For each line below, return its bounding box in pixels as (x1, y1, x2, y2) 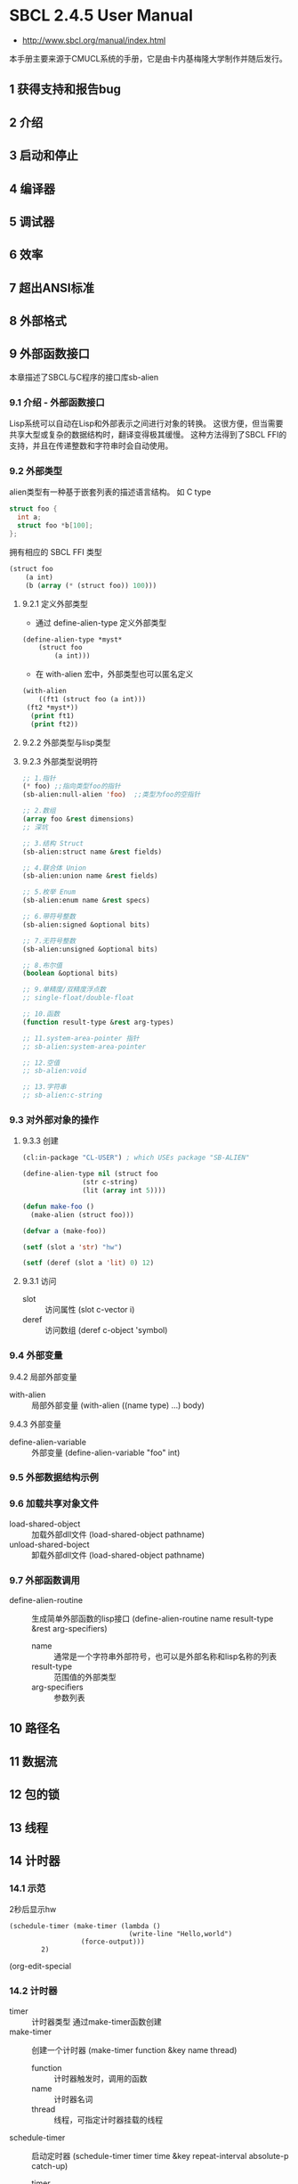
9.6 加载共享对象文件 (9, 1498, 100, 1510)
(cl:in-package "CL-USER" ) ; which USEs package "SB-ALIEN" (21, 1153, 250, 1163)
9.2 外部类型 (9, 465, 63, 478)
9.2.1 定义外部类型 (21, 598, 89, 609)
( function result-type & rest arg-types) (21, 1018, 174, 1027)
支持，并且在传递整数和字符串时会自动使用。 (9, 440, 173, 451)
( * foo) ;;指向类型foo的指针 (21, 781, 122, 791)
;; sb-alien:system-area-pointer (21, 1042, 147, 1051)
